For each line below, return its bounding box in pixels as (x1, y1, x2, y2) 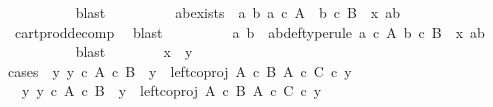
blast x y (75, 41, 193, 62)
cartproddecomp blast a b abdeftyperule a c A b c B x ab (14, 21, 485, 42)
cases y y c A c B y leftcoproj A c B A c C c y (8, 60, 352, 81)
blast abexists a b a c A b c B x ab (75, 2, 401, 22)
